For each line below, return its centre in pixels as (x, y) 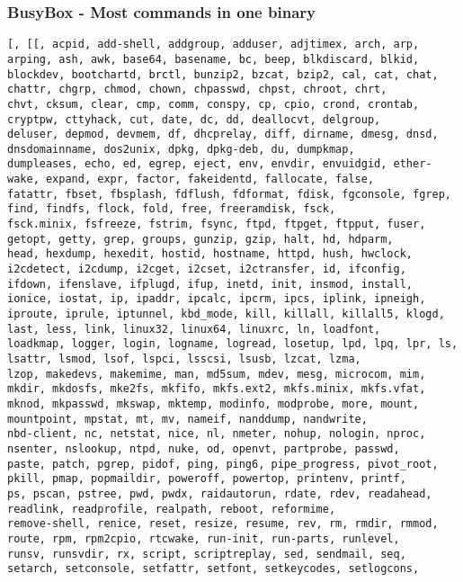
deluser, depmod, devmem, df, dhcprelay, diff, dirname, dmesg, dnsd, (223, 134)
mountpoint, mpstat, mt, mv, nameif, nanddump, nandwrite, (187, 419)
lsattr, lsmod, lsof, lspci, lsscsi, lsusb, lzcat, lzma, (184, 359)
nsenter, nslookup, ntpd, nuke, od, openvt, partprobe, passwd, (204, 448)
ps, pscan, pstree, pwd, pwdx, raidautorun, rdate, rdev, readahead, (220, 493)
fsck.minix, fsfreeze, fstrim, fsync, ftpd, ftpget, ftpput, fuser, (217, 224)
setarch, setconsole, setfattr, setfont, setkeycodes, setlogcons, (214, 569)
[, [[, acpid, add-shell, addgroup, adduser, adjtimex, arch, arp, (214, 45)
